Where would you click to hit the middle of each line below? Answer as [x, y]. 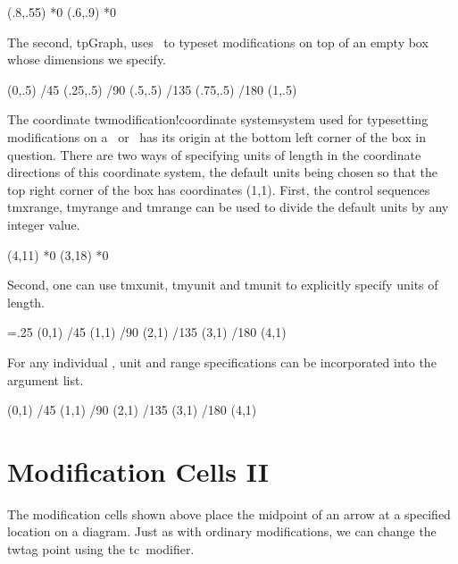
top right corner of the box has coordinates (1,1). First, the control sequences [219, 189]
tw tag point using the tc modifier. [101, 549]
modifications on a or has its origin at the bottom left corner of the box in [217, 136]
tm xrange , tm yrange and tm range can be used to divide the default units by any [228, 207]
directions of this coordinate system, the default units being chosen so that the [223, 172]
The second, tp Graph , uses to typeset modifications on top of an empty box [218, 42]
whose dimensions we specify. [87, 59]
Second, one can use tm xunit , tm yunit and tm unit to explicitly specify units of [223, 285]
